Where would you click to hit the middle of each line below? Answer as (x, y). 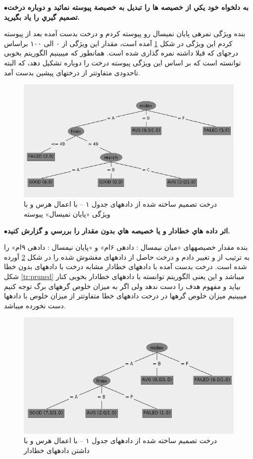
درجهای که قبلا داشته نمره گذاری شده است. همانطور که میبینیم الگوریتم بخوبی (121, 53)
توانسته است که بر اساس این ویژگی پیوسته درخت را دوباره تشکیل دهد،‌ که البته (123, 62)
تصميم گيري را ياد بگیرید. (42, 17)
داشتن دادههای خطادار (57, 450)
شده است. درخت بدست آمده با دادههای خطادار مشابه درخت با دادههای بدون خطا (126, 266)
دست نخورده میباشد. (35, 305)
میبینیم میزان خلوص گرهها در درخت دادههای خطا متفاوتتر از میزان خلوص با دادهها (126, 296)
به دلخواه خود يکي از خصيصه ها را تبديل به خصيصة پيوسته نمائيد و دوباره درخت (128, 7)
